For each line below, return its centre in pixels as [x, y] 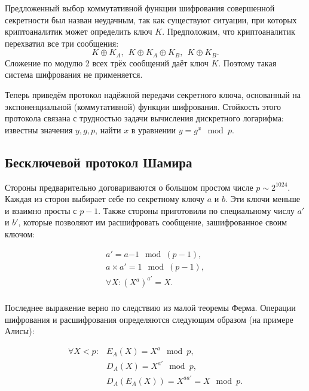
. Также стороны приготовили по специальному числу [196, 210]
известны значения [39, 129]
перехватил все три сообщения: [62, 43]
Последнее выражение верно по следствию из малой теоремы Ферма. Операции [150, 308]
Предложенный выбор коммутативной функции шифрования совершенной [140, 8]
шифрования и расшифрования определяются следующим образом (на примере [149, 319]
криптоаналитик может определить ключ [79, 31]
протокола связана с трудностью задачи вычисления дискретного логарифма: [144, 118]
